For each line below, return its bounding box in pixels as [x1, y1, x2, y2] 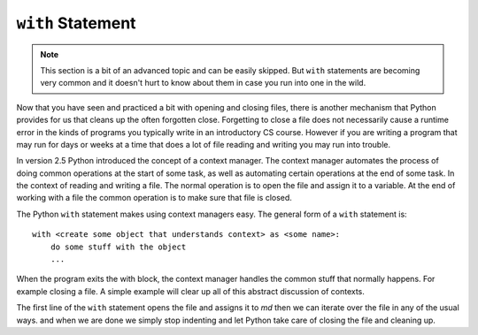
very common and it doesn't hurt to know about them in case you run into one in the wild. [40, 78, 366, 88]
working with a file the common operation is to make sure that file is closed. [16, 193, 292, 203]
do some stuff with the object [50, 241, 187, 252]
